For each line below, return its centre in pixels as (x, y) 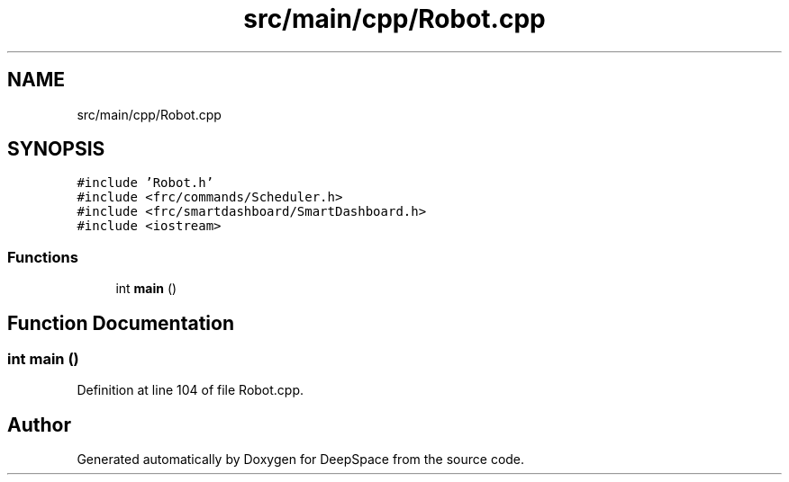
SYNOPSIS (56, 149)
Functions (43, 257)
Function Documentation (121, 323)
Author (39, 424)
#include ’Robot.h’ (145, 183)
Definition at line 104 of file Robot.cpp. (190, 390)
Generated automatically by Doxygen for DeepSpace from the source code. (301, 460)
